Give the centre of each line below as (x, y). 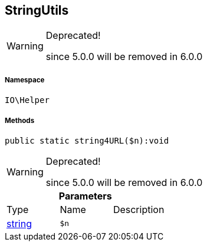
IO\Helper (27, 100)
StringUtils (37, 10)
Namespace (25, 80)
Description (139, 209)
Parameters (85, 196)
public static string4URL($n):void (87, 140)
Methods (20, 120)
